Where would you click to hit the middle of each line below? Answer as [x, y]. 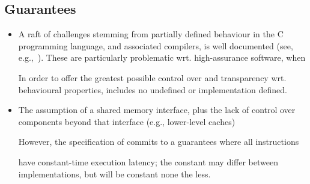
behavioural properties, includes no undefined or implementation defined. [153, 89]
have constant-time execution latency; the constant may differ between [148, 161]
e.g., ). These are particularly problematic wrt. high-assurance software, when [162, 57]
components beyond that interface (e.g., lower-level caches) [127, 121]
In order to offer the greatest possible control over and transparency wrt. [152, 77]
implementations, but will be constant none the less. [114, 173]
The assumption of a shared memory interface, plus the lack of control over [157, 110]
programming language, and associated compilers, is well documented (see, [156, 45]
